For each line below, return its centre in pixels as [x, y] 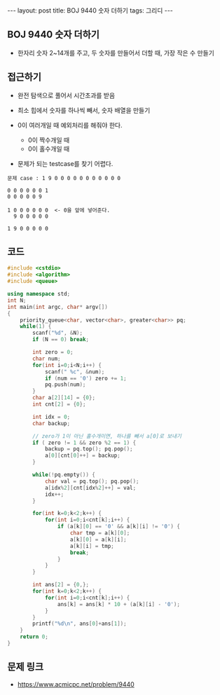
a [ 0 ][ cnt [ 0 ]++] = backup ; [82, 456]
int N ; [17, 300]
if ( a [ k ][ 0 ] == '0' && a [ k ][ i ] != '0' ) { [119, 527]
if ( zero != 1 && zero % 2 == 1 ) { [84, 443]
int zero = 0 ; [53, 352]
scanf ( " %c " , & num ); [75, 372]
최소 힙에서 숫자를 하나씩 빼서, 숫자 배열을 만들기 [84, 110]
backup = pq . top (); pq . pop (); [89, 449]
